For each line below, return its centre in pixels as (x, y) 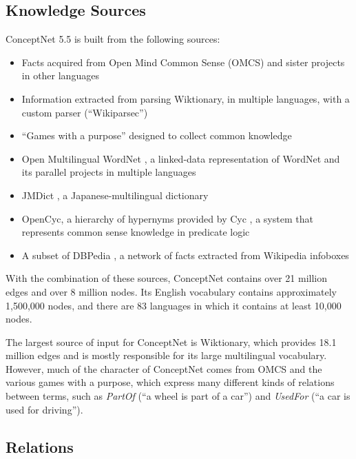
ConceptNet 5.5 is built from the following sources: (113, 39)
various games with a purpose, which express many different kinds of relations (170, 382)
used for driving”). (44, 409)
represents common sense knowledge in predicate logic (136, 232)
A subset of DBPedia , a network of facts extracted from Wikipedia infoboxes (185, 255)
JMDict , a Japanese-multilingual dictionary (115, 195)
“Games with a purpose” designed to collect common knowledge (157, 135)
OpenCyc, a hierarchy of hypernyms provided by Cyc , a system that (167, 218)
